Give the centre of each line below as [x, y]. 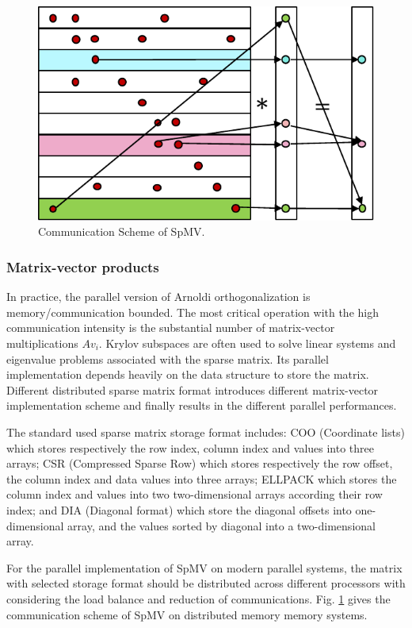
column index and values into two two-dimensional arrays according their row [195, 494]
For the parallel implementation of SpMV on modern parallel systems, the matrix [204, 567]
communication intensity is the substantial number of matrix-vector [171, 327]
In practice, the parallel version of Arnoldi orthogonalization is [158, 297]
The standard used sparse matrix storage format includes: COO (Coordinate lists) [206, 432]
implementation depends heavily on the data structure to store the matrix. [188, 374]
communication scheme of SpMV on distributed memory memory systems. [187, 614]
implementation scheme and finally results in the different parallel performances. [202, 405]
